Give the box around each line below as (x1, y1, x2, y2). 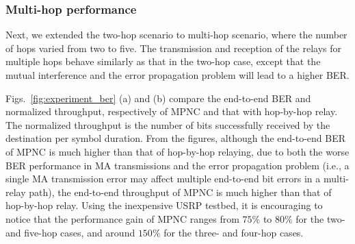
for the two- (295, 211, 345, 225)
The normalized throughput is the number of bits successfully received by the (5, 117, 330, 132)
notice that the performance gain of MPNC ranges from (5, 211, 239, 225)
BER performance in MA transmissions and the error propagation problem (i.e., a (5, 158, 350, 172)
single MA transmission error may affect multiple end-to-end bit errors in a (5, 171, 321, 186)
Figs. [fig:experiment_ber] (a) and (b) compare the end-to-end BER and (5, 90, 311, 105)
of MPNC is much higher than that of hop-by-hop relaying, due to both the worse (5, 144, 350, 158)
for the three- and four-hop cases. (163, 225, 304, 239)
